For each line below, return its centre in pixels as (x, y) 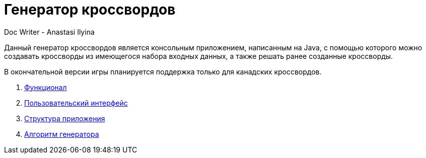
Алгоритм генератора (62, 134)
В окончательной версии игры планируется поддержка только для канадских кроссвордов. (163, 71)
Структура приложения (65, 118)
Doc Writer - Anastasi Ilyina (49, 32)
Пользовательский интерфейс (76, 103)
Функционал (46, 87)
